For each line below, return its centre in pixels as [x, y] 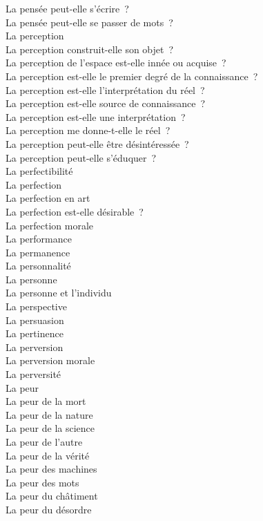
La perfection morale [50, 225]
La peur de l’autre [44, 442]
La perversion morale [50, 360]
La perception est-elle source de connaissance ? [106, 103]
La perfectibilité [39, 171]
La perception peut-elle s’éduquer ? [81, 157]
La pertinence [35, 333]
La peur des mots [42, 482]
